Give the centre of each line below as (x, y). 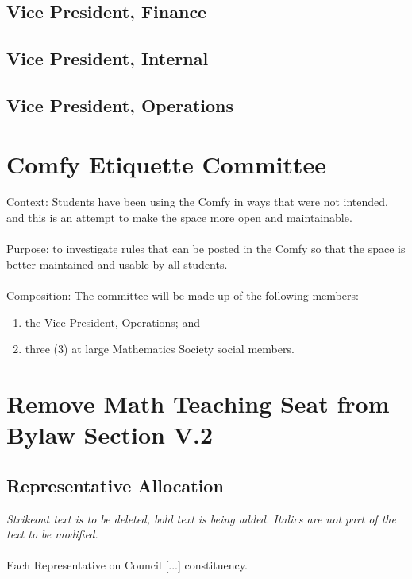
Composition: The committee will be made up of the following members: (183, 295)
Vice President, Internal (108, 58)
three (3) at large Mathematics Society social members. (160, 349)
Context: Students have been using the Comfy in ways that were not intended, (197, 202)
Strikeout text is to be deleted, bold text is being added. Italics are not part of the (201, 518)
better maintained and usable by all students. (117, 264)
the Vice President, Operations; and (112, 322)
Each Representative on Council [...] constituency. (127, 565)
